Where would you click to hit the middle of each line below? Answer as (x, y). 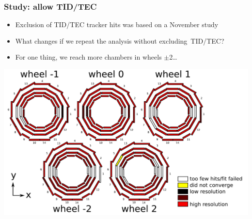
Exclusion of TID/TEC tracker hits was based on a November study (117, 24)
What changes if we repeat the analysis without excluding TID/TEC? (120, 40)
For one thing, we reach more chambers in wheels (88, 57)
